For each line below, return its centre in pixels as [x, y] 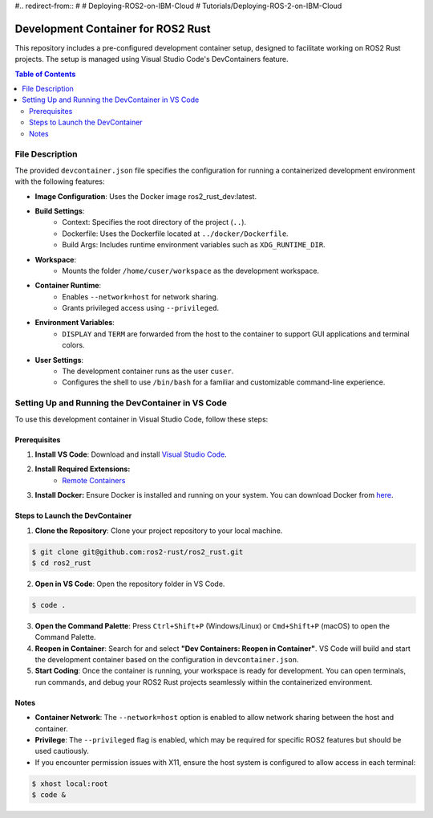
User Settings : [59, 360]
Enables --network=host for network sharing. [140, 296]
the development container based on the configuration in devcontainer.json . [167, 660]
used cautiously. [62, 751]
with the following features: [60, 181]
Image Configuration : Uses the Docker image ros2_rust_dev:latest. [146, 196]
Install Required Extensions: [83, 469]
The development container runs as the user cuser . [148, 371]
